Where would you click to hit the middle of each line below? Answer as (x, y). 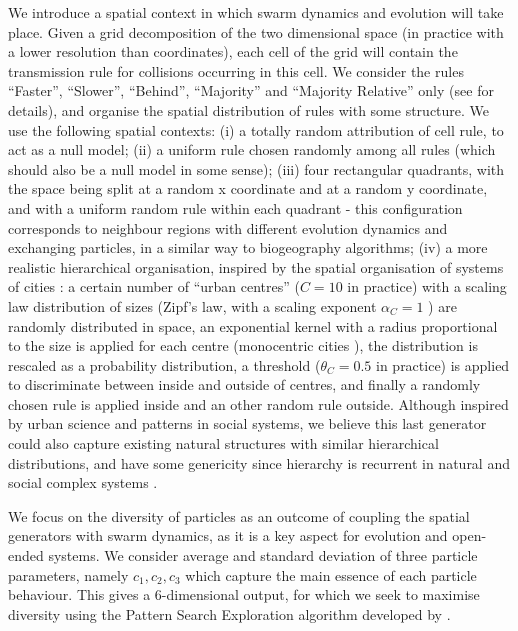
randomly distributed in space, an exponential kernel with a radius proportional (253, 325)
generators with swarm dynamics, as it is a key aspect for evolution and (228, 535)
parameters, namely (68, 574)
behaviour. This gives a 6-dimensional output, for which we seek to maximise (244, 594)
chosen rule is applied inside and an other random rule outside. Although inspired (258, 403)
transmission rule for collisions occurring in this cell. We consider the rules (236, 70)
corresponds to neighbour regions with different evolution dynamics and (228, 227)
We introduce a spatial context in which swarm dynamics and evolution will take (256, 12)
